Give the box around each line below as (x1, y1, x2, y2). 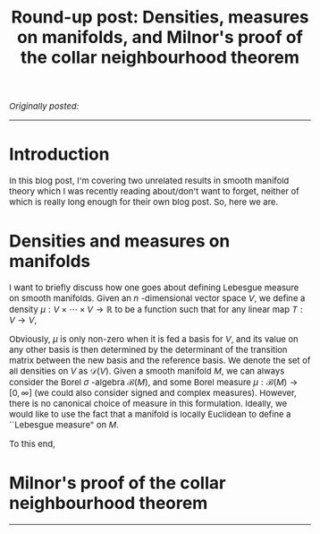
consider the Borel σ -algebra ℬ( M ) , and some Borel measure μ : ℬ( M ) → (9, 376, 299, 389)
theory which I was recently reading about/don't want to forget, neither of (9, 185, 300, 197)
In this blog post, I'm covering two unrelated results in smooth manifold (9, 175, 290, 187)
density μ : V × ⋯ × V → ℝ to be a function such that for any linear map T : (9, 304, 303, 315)
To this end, (9, 438, 56, 450)
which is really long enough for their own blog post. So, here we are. (9, 196, 279, 208)
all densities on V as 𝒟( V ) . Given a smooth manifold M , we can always (9, 366, 285, 377)
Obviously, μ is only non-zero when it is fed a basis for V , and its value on (9, 333, 299, 345)
